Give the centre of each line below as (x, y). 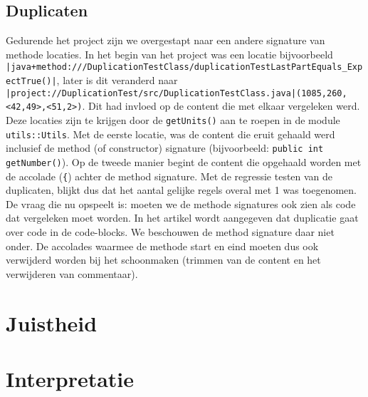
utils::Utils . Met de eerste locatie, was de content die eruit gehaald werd (170, 134)
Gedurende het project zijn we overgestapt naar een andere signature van (165, 40)
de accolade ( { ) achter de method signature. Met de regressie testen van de (169, 176)
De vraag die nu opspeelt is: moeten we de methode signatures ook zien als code (181, 203)
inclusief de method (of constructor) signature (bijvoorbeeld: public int (165, 148)
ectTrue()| (31, 82)
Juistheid (52, 323)
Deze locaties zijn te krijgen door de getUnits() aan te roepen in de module (173, 120)
